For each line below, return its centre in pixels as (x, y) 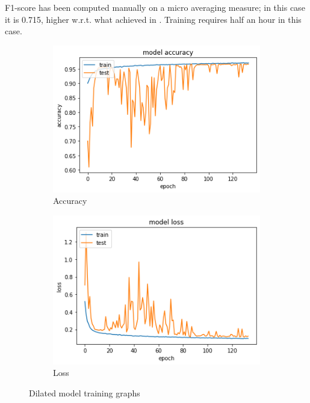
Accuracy (70, 201)
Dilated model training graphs (85, 392)
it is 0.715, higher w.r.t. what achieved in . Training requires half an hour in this (153, 19)
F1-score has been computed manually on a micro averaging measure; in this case (155, 7)
